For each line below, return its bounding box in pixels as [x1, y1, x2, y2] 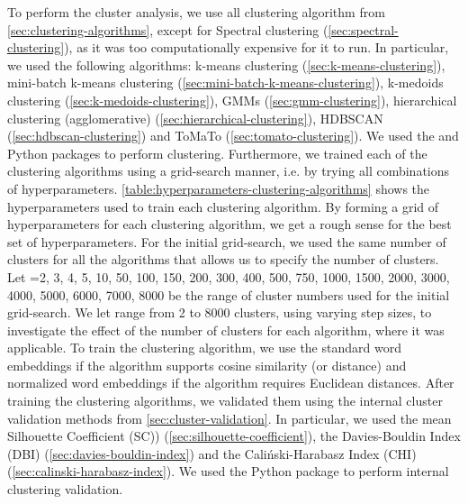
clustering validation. [7, 480, 123, 499]
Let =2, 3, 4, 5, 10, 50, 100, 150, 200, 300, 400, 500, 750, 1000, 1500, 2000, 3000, [7, 267, 450, 286]
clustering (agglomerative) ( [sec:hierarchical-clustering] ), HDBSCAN [7, 108, 383, 127]
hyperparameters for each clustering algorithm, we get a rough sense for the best [7, 215, 452, 234]
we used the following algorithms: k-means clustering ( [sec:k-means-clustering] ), [7, 55, 445, 74]
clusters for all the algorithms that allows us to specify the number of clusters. [7, 250, 439, 269]
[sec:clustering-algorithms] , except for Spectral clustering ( [7, 20, 328, 39]
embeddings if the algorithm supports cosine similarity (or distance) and [7, 355, 407, 374]
